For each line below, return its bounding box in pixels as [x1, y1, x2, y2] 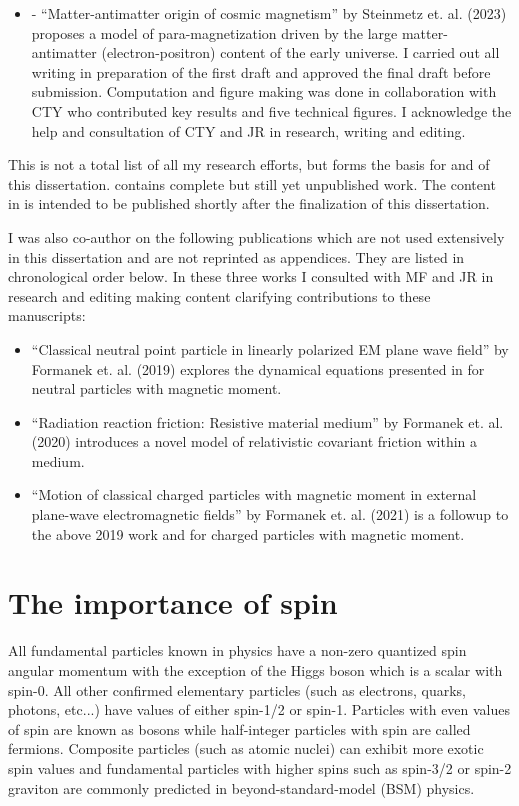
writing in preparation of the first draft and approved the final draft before [31, 61, 491, 82]
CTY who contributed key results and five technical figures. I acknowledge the [31, 100, 512, 121]
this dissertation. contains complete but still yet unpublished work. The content [8, 173, 496, 194]
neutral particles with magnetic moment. [31, 378, 282, 399]
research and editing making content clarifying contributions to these [8, 285, 431, 306]
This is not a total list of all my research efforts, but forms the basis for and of [8, 154, 490, 175]
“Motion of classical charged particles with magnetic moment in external [31, 484, 477, 505]
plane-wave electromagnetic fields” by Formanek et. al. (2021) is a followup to [31, 504, 509, 525]
